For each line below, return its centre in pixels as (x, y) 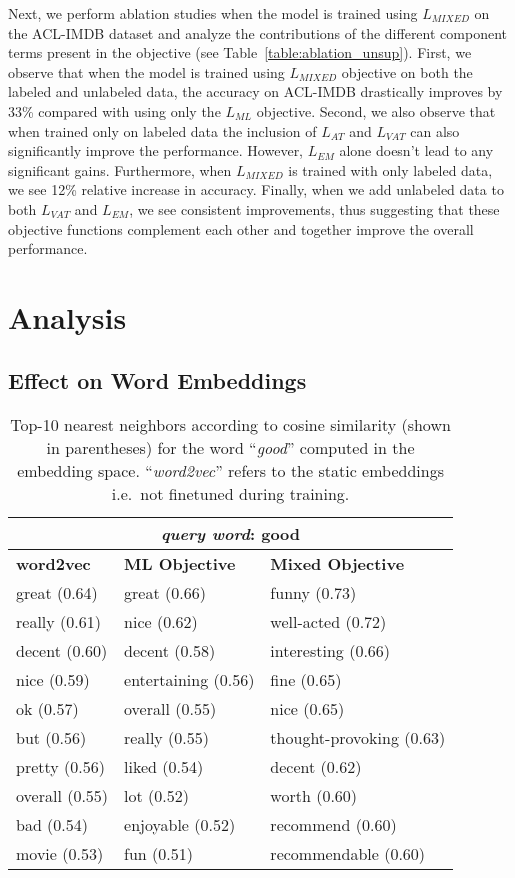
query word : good (231, 534)
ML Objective (180, 564)
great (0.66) (165, 593)
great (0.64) (57, 593)
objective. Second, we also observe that (376, 110)
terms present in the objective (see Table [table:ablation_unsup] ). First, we (240, 52)
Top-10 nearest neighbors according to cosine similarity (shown (230, 425)
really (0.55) (167, 738)
